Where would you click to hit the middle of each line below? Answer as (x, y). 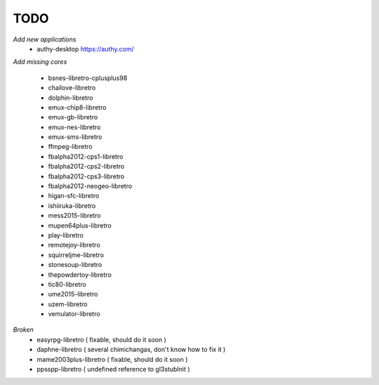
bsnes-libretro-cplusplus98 (88, 78)
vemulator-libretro (74, 314)
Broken (24, 329)
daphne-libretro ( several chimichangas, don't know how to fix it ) (131, 350)
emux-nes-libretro (74, 127)
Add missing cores (40, 62)
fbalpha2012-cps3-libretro (86, 176)
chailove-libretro (72, 88)
